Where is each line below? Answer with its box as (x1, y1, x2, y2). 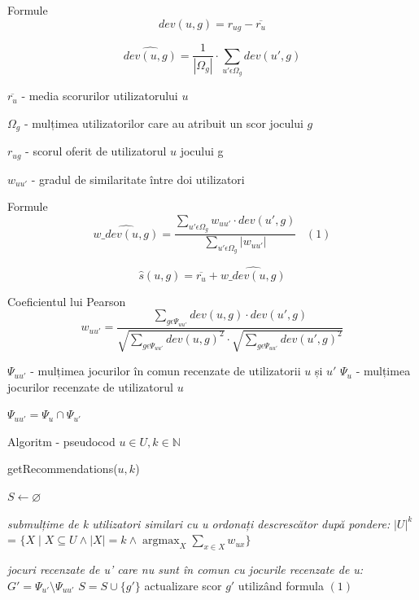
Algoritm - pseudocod (7, 432, 116, 449)
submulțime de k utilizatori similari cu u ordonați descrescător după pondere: (7, 515, 391, 532)
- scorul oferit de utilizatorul (25, 142, 167, 160)
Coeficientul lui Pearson (7, 292, 126, 309)
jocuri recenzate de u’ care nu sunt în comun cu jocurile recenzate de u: (7, 561, 364, 577)
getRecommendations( (7, 460, 118, 477)
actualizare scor (144, 576, 222, 593)
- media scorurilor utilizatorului (21, 87, 178, 104)
